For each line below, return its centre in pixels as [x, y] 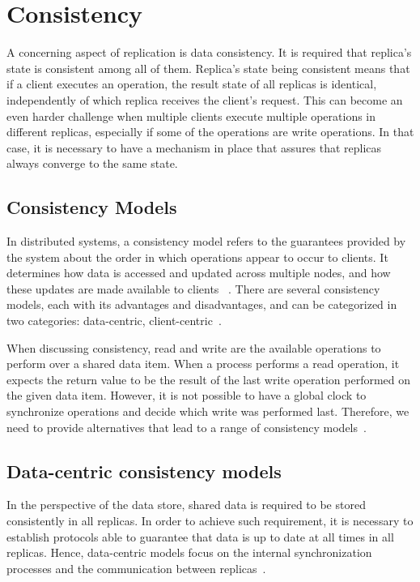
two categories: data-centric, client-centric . [114, 321]
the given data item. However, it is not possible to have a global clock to [187, 395]
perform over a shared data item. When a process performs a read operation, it [203, 364]
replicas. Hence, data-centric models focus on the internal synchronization [189, 552]
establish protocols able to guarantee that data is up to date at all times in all [200, 536]
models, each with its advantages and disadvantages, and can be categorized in [202, 304]
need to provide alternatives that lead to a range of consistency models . [187, 427]
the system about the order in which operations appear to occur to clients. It [197, 257]
